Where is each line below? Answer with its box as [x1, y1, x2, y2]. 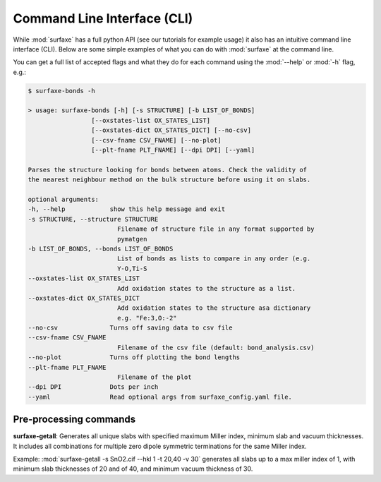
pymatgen [116, 235, 147, 243]
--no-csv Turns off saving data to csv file [28, 324, 233, 332]
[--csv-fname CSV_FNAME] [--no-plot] [90, 136, 222, 144]
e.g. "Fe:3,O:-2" [116, 314, 177, 322]
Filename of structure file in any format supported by [116, 225, 315, 233]
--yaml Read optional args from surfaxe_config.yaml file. [28, 392, 293, 401]
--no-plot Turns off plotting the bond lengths [28, 354, 241, 361]
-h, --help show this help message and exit [28, 205, 226, 213]
